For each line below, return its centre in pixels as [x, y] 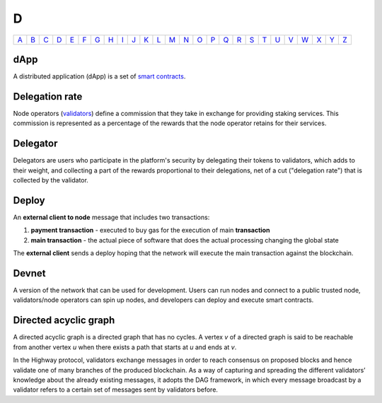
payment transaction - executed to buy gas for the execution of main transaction [150, 230]
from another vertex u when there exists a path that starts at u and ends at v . [125, 347]
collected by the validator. [51, 180]
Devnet [29, 273]
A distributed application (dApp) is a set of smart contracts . [99, 76]
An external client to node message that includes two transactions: [111, 217]
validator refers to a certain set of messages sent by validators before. [116, 390]
